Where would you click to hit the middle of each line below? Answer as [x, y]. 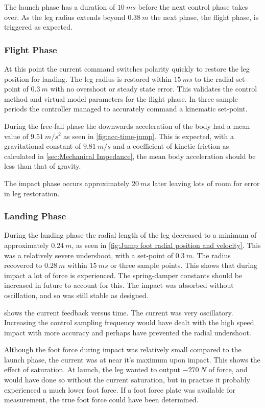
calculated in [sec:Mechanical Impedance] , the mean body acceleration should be [130, 156]
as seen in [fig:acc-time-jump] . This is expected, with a [149, 136]
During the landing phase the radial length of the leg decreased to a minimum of [130, 235]
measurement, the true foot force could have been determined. [101, 400]
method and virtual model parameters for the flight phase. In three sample [121, 98]
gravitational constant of [43, 146]
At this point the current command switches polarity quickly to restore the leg [127, 69]
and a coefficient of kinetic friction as [171, 146]
